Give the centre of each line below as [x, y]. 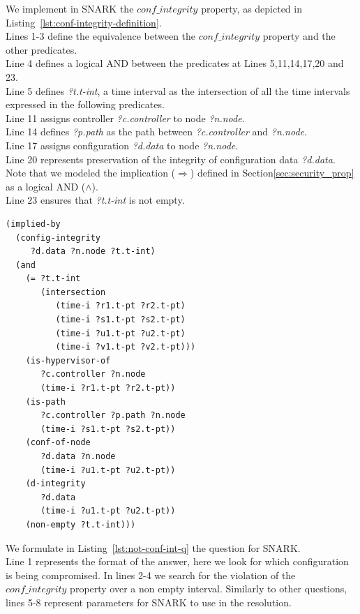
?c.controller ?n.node [93, 374]
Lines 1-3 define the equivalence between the [101, 36]
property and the [299, 36]
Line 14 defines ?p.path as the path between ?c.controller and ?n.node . [156, 132]
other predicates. [42, 49]
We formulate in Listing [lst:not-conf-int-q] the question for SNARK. [153, 547]
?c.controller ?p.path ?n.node [113, 415]
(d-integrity [55, 484]
